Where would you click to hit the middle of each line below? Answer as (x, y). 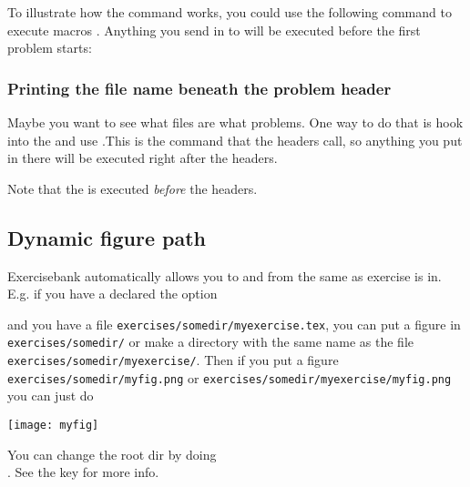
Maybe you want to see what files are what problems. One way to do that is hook (235, 122)
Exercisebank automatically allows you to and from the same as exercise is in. (225, 275)
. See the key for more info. (83, 472)
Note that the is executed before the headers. (133, 188)
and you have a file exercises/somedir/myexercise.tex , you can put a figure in (234, 324)
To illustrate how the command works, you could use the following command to (230, 12)
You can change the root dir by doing (112, 454)
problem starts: (50, 48)
